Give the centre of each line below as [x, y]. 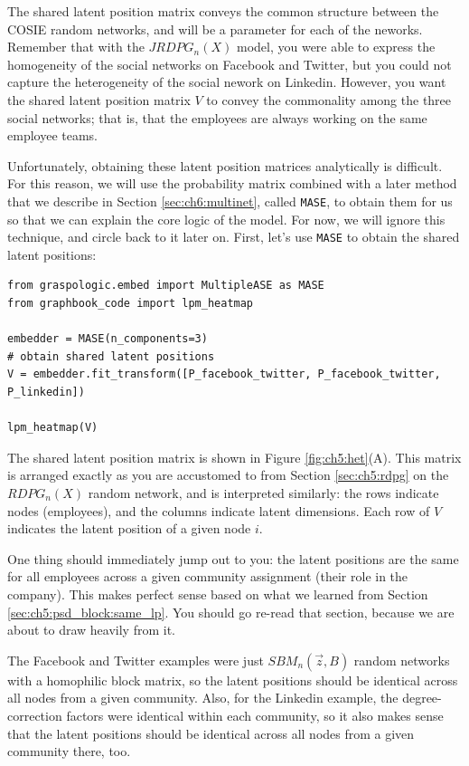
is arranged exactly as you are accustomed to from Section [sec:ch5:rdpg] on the [228, 475]
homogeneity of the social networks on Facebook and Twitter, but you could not [230, 64]
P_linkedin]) [46, 392]
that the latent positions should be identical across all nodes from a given [211, 733]
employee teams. [52, 135]
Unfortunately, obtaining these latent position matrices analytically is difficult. [225, 165]
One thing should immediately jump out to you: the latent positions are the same [233, 558]
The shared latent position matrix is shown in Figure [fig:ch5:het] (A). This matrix [234, 457]
